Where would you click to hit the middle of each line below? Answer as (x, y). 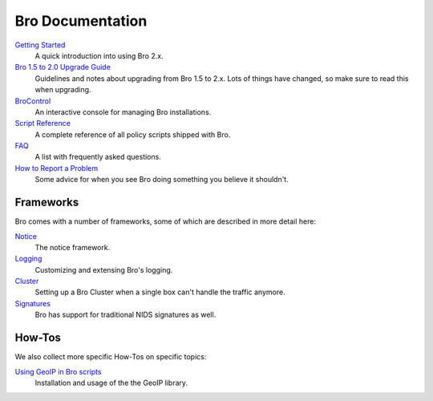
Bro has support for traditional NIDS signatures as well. (125, 315)
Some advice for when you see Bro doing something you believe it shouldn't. (162, 180)
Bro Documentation (81, 21)
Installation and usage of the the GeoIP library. (111, 383)
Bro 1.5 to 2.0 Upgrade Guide (63, 67)
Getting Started (40, 45)
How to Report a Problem (57, 168)
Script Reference (43, 124)
